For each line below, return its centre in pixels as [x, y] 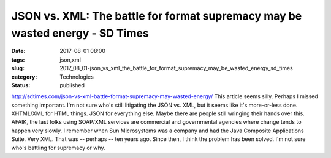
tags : [18, 59]
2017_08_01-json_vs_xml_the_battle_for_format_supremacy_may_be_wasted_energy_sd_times [177, 68]
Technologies [77, 77]
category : [24, 77]
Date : [18, 51]
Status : [21, 85]
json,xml [70, 59]
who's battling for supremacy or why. [58, 148]
